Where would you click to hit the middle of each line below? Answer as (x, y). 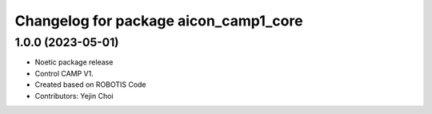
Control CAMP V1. (64, 73)
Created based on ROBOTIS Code (91, 85)
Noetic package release (74, 62)
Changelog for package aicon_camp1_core (159, 21)
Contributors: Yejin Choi (74, 96)
